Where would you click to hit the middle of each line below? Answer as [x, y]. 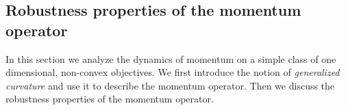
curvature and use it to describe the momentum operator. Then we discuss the [170, 85]
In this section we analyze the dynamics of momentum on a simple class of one [171, 58]
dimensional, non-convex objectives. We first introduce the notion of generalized [173, 72]
